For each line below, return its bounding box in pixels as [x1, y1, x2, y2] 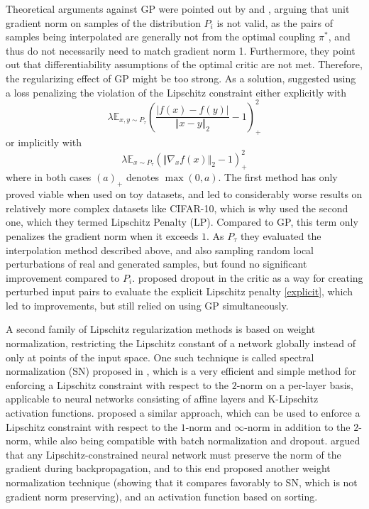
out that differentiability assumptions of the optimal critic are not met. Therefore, [6, 57, 363, 72]
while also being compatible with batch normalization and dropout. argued [34, 433, 360, 448]
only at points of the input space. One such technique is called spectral [6, 349, 314, 364]
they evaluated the [240, 228, 321, 243]
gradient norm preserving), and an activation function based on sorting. [6, 488, 318, 503]
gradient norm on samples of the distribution [6, 15, 201, 30]
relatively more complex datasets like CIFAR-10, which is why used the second [6, 200, 348, 215]
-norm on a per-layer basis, [236, 377, 354, 392]
